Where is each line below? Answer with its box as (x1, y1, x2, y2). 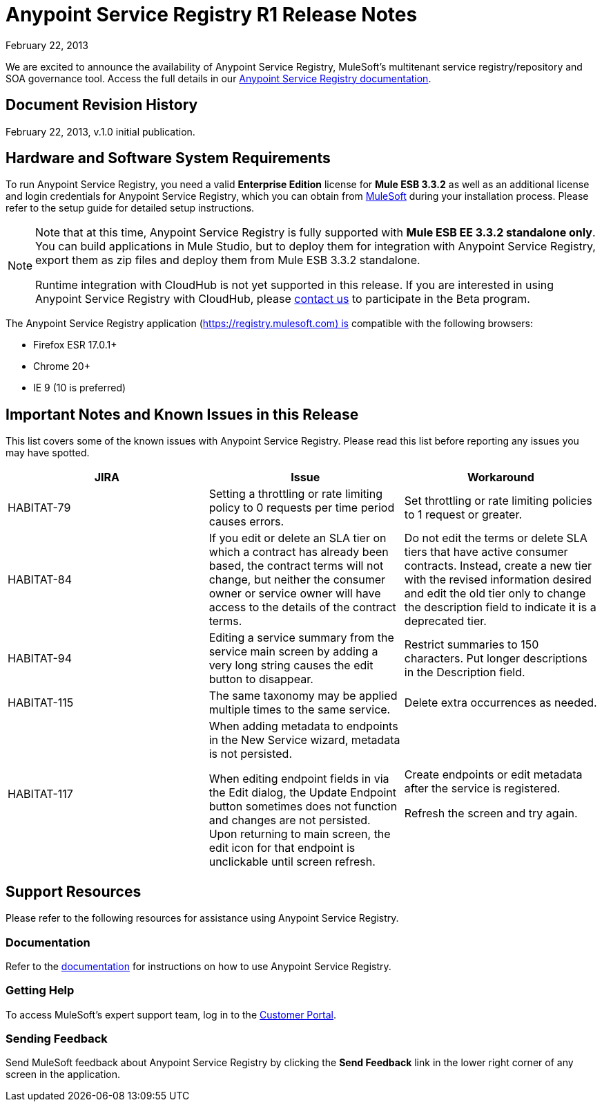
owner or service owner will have (208, 586, 381, 601)
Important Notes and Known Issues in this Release (6, 405, 359, 423)
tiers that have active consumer (404, 545, 568, 559)
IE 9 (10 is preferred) (33, 382, 126, 394)
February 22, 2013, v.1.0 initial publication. (6, 125, 195, 138)
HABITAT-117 (8, 787, 73, 801)
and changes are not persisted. (208, 813, 371, 828)
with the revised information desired (404, 573, 592, 587)
